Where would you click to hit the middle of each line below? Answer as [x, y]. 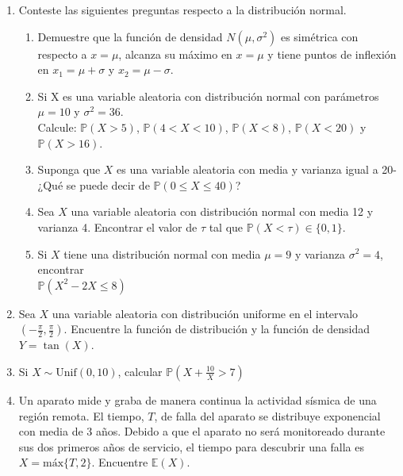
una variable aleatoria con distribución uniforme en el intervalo [205, 313]
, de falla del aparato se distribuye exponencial [267, 415]
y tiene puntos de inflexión [332, 54]
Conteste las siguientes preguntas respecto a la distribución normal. [182, 10]
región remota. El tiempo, [81, 415]
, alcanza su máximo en [175, 54]
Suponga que [69, 169]
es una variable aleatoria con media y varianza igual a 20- [257, 169]
